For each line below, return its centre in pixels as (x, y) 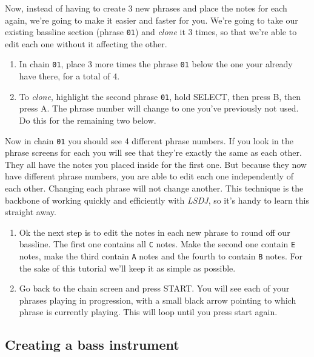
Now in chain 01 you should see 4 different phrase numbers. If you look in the (149, 140)
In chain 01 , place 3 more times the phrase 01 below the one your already (156, 64)
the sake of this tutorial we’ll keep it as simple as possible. (127, 268)
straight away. (31, 212)
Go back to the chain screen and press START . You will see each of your (154, 288)
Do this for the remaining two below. (88, 120)
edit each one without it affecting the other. (86, 43)
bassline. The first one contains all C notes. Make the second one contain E (157, 244)
